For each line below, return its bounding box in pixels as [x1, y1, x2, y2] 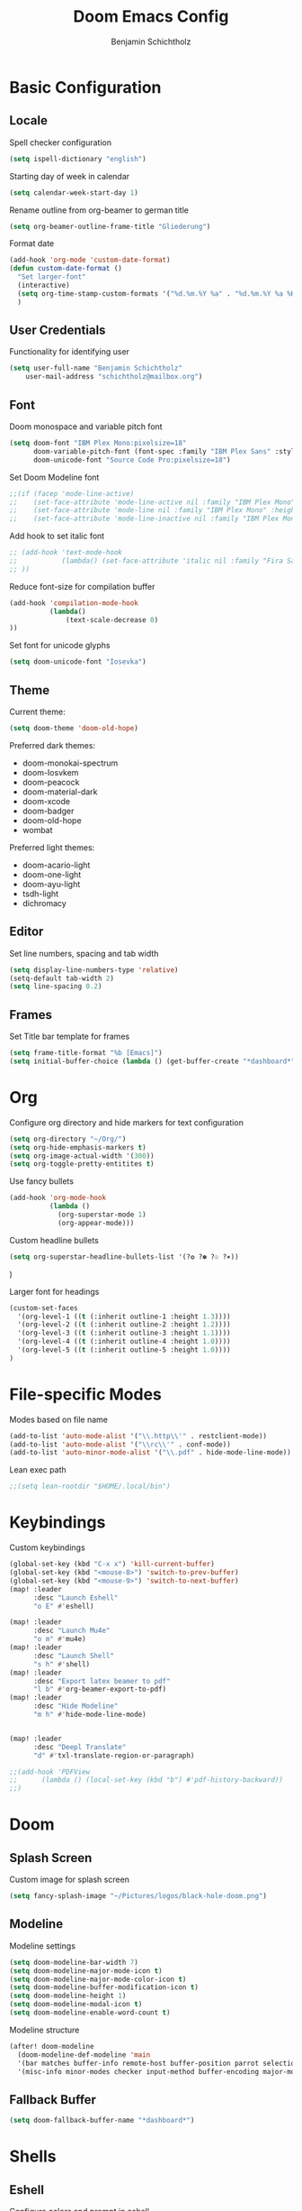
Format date [9, 238, 55, 249]
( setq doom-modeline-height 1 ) [9, 1991, 127, 2001]
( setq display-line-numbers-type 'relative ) [9, 965, 179, 975]
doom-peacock [22, 776, 80, 787]
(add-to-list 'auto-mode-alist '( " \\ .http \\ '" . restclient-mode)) [9, 1431, 268, 1440]
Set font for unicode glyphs [9, 640, 111, 651]
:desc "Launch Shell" [32, 1651, 115, 1660]
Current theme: [9, 706, 66, 717]
